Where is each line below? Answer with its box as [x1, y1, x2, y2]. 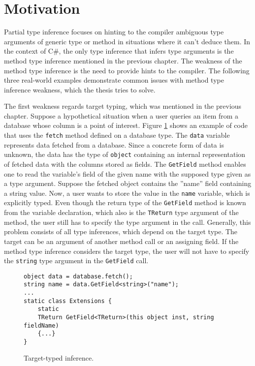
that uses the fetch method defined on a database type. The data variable [4, 130, 230, 140]
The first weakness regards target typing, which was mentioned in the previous [4, 101, 242, 111]
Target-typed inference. [24, 352, 94, 363]
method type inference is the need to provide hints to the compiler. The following [4, 65, 250, 75]
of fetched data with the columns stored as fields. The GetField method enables [4, 158, 246, 169]
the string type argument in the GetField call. [4, 255, 149, 266]
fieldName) [24, 322, 59, 329]
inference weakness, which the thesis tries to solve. [4, 84, 156, 94]
